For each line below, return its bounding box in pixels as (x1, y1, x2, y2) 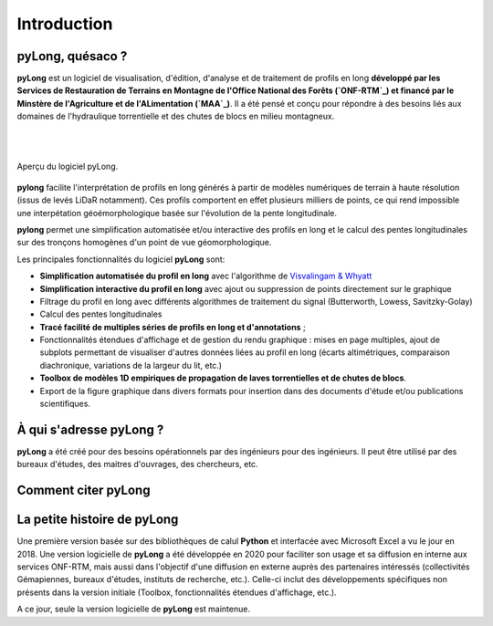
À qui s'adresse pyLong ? (16, 422, 164, 437)
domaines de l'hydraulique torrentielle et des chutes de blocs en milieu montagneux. (16, 110, 335, 122)
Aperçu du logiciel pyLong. (16, 161, 119, 172)
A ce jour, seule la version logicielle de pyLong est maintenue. (16, 603, 251, 615)
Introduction (16, 14, 113, 34)
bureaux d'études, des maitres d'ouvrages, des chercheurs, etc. (16, 459, 259, 470)
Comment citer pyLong (16, 483, 151, 498)
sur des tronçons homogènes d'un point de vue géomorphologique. (16, 237, 272, 248)
